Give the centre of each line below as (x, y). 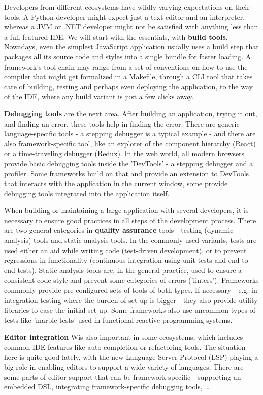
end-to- (239, 260)
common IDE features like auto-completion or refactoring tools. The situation (125, 347)
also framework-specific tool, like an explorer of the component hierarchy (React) (130, 143)
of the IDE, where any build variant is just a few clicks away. (99, 96)
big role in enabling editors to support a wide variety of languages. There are (124, 367)
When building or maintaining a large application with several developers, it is (126, 210)
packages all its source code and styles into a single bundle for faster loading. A (128, 56)
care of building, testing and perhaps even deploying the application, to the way (128, 86)
